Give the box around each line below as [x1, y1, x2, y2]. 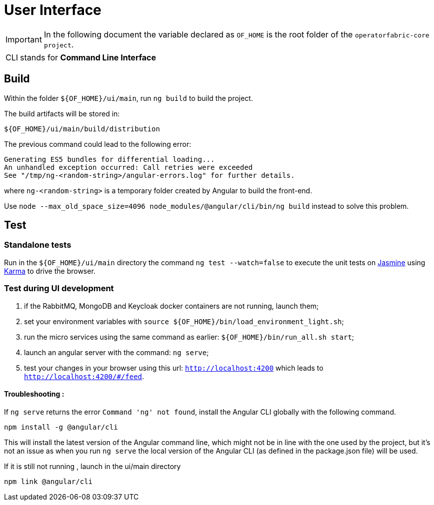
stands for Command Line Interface [20, 52, 156, 62]
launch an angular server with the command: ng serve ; [24, 348, 209, 357]
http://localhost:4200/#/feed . [24, 372, 144, 381]
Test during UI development [4, 283, 114, 294]
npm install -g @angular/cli [4, 423, 118, 431]
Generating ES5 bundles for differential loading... [4, 155, 215, 163]
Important [5, 34, 42, 44]
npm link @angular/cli [4, 477, 93, 486]
